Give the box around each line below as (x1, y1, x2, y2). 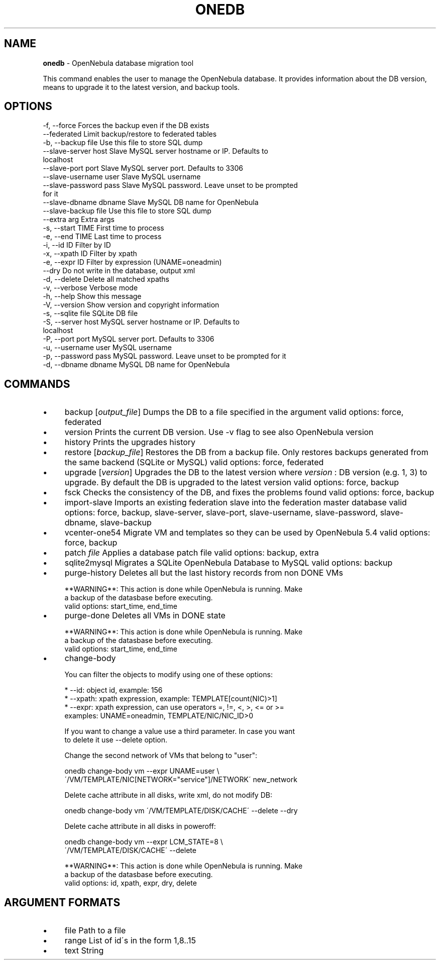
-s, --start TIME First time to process (43, 224, 164, 233)
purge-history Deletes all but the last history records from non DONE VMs (64, 568, 343, 578)
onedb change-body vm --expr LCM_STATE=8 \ (64, 837, 223, 846)
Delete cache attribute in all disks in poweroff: (64, 822, 216, 831)
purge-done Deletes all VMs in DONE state (64, 610, 226, 621)
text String (64, 945, 104, 956)
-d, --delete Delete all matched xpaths (43, 275, 170, 284)
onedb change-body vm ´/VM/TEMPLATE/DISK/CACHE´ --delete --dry (64, 806, 298, 815)
